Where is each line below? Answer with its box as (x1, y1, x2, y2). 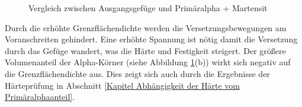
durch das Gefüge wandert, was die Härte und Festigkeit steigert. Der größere (5, 44, 286, 56)
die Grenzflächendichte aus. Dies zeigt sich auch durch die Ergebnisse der (5, 67, 270, 79)
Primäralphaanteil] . (5, 91, 75, 103)
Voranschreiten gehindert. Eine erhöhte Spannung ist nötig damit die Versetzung (5, 33, 298, 45)
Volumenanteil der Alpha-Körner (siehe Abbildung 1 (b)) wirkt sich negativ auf (5, 56, 291, 68)
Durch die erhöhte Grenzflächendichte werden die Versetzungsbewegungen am (5, 21, 287, 34)
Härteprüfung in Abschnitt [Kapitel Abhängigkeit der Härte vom (5, 79, 240, 91)
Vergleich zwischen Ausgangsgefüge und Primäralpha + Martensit (28, 2, 268, 14)
